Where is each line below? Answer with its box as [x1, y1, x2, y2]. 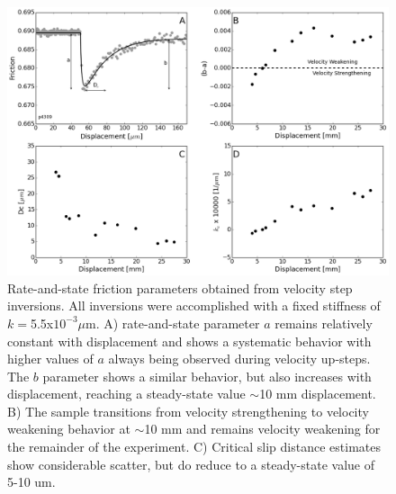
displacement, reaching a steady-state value [7, 384, 246, 403]
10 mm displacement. [259, 384, 376, 403]
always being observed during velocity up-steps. [108, 349, 371, 368]
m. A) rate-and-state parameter [85, 313, 260, 332]
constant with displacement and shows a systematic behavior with [7, 331, 372, 350]
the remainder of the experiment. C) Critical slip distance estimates [7, 437, 381, 456]
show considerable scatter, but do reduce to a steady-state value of [7, 454, 375, 473]
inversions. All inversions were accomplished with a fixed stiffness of [7, 296, 381, 315]
